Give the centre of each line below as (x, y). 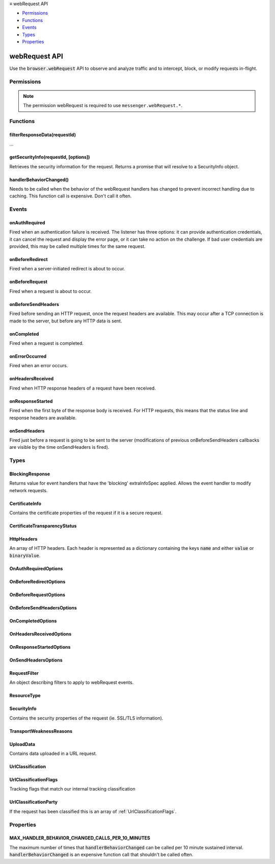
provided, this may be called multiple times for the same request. (77, 246)
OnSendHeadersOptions (36, 660)
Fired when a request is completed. (47, 343)
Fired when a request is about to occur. (50, 291)
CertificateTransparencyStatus (43, 526)
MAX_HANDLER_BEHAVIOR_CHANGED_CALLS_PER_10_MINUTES (80, 838)
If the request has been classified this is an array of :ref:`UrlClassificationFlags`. (93, 811)
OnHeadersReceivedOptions (40, 634)
